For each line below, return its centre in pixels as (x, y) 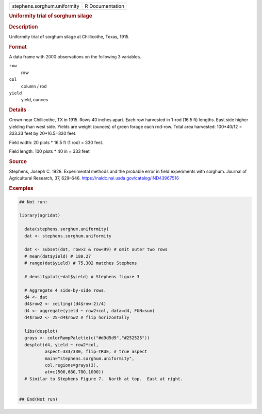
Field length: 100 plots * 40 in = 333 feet (49, 151)
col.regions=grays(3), (72, 365)
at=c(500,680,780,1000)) (74, 372)
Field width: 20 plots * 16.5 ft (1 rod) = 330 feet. (56, 142)
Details (18, 110)
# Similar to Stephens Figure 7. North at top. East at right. (104, 379)
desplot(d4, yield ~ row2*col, (62, 345)
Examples (21, 188)
